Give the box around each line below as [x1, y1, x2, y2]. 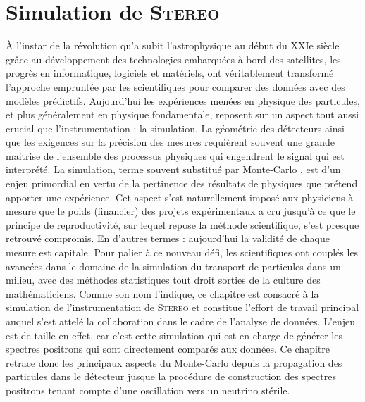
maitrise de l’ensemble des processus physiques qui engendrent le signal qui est [6, 148, 345, 163]
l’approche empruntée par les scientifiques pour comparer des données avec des [6, 79, 345, 94]
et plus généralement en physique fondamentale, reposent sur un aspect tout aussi [6, 107, 359, 122]
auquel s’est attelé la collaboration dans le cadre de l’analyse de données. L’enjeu [6, 314, 356, 328]
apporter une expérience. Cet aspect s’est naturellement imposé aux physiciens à [6, 189, 354, 204]
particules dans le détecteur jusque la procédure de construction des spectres [6, 369, 336, 384]
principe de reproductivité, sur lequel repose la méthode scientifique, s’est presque [6, 217, 359, 232]
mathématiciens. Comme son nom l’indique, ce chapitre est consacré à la [6, 286, 319, 301]
